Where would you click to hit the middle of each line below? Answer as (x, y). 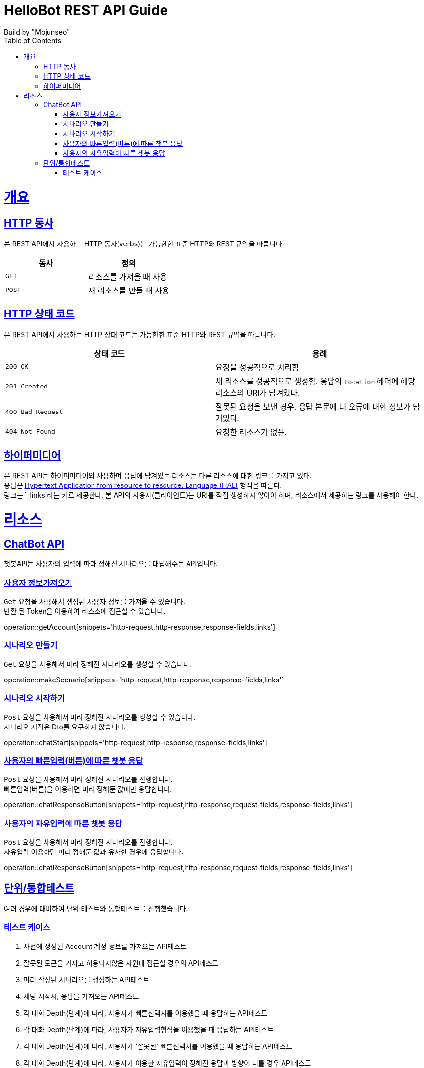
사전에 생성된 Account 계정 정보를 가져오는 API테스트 (105, 946)
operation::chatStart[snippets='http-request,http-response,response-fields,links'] (136, 742)
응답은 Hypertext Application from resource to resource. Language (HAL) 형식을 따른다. (143, 485)
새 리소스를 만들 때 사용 (129, 290)
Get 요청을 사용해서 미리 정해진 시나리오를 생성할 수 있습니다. (98, 664)
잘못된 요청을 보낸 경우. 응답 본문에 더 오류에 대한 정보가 (313, 406)
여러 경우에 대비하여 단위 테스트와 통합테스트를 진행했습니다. (96, 908)
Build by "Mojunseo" (37, 32)
